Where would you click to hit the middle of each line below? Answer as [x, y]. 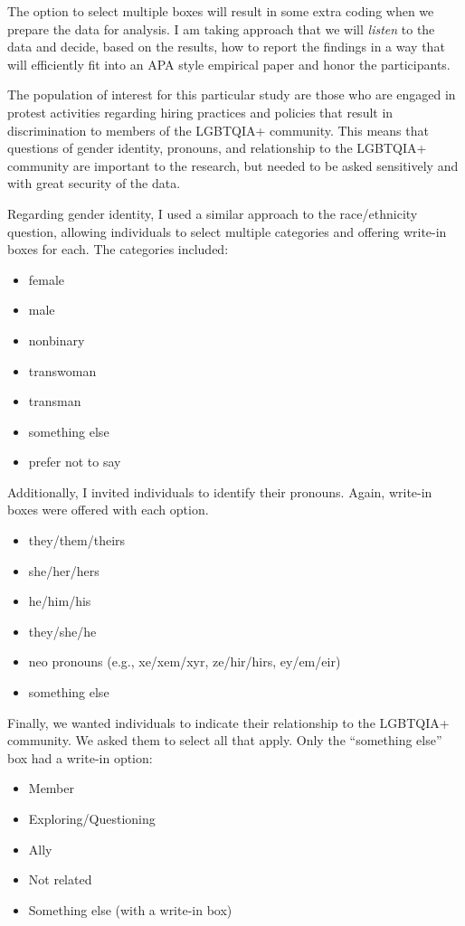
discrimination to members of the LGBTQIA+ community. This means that [218, 130]
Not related [60, 879]
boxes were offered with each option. [108, 510]
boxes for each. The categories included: [118, 249]
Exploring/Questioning [92, 818]
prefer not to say [75, 462]
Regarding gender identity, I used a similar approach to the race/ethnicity [213, 213]
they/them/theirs [77, 540]
